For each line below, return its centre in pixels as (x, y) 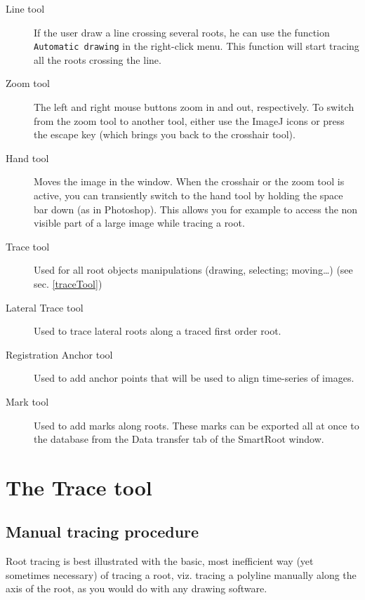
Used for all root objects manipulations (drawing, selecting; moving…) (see (193, 270)
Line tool (25, 8)
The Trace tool (79, 487)
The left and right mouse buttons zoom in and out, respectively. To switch (194, 107)
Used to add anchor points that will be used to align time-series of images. (194, 378)
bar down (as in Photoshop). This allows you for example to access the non (196, 209)
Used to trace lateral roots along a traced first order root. (158, 331)
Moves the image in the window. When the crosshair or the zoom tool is (189, 181)
